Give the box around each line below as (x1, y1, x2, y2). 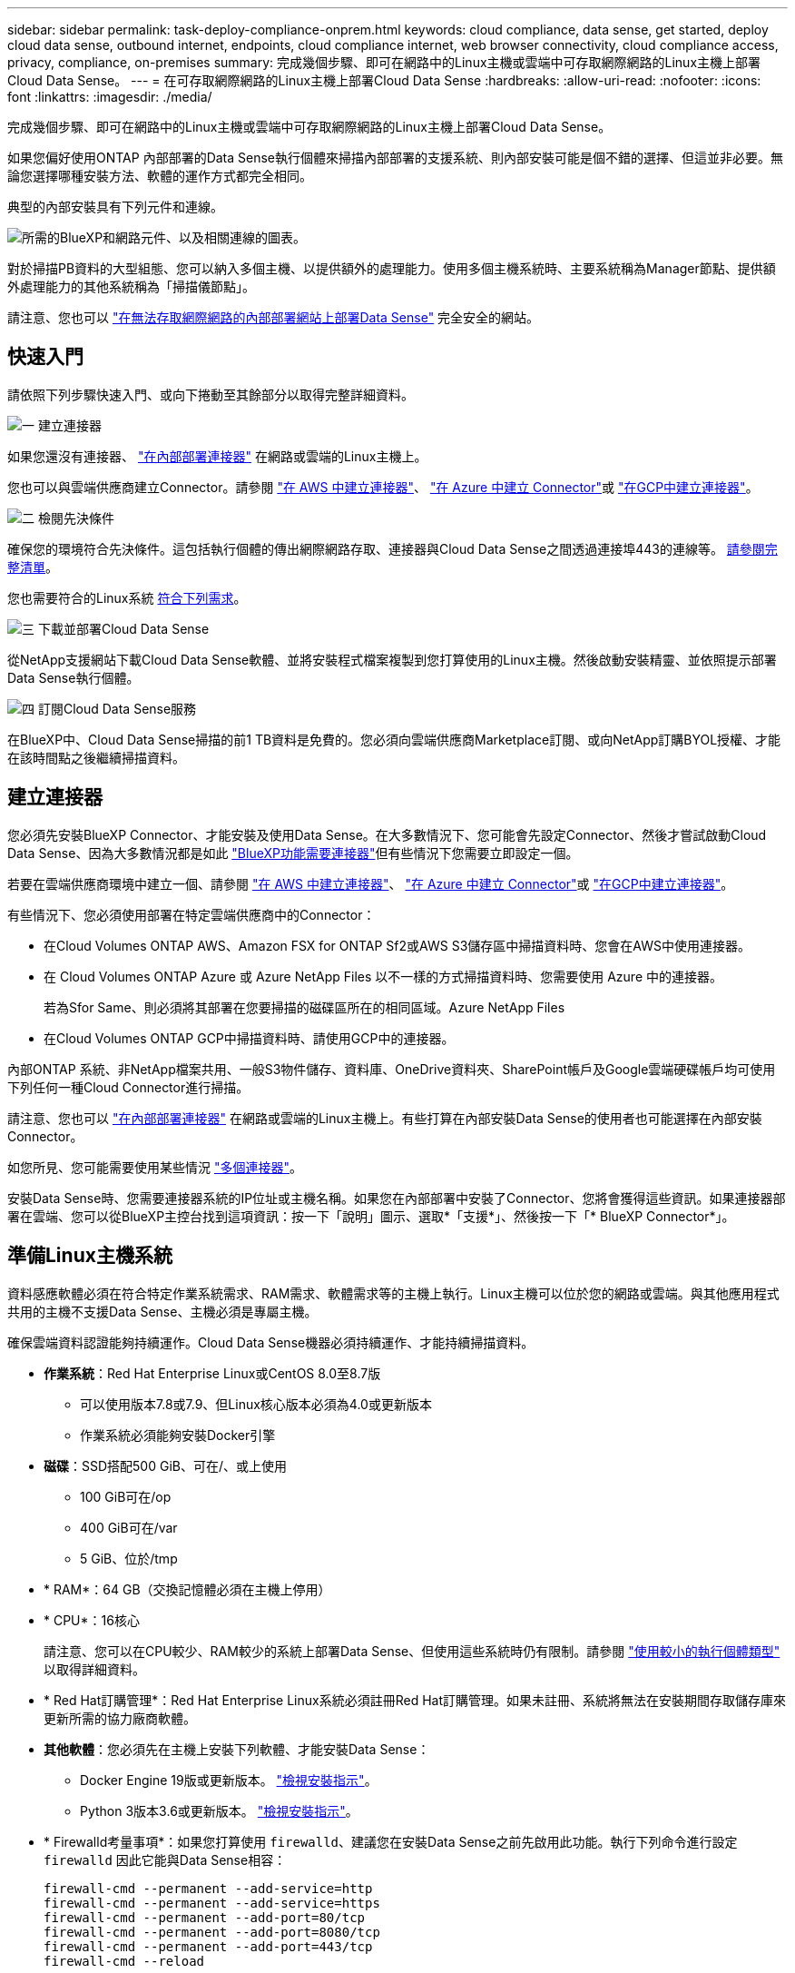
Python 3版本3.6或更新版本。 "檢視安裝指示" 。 (80, 1802, 358, 1819)
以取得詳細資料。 (44, 1661, 145, 1677)
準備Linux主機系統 (7, 1244, 172, 1268)
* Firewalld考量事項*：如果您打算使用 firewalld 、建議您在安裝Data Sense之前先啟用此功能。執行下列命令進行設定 (44, 1833, 738, 1850)
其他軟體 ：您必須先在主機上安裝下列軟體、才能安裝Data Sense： (44, 1741, 430, 1757)
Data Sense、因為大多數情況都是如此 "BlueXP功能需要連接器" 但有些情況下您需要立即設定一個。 (7, 844, 579, 861)
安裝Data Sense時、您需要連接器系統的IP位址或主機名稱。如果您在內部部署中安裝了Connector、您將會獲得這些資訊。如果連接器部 (7, 1189, 786, 1206)
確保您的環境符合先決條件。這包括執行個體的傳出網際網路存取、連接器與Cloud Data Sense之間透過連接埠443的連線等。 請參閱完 (7, 540, 778, 557)
